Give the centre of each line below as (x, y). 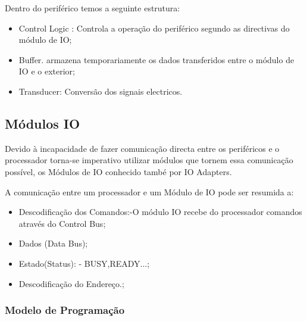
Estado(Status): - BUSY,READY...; (84, 263)
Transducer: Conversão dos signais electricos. (101, 91)
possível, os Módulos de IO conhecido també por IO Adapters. (118, 171)
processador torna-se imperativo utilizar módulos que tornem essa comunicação (149, 160)
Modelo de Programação (65, 310)
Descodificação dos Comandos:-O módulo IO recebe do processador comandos (160, 212)
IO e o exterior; (47, 71)
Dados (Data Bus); (53, 243)
